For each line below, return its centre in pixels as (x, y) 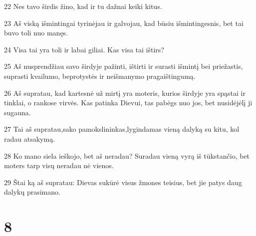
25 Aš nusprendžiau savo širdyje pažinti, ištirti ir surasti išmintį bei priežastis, (124, 66)
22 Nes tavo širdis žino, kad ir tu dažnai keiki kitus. (83, 6)
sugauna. (17, 112)
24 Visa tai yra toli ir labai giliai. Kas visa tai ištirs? (84, 49)
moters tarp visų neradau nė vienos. (59, 165)
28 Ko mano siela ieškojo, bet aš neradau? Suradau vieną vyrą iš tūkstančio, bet (127, 155)
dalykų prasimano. (32, 192)
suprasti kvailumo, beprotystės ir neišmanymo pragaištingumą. (100, 76)
